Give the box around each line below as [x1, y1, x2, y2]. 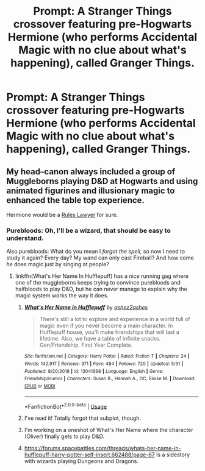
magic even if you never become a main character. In [39, 322, 173, 330]
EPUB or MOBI [24, 383, 56, 389]
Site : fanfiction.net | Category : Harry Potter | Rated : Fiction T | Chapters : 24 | [24, 353, 190, 359]
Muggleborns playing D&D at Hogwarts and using [6, 175, 198, 186]
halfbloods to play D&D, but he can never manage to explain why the [15, 285, 188, 293]
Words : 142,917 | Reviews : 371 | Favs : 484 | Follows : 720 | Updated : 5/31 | [24, 361, 184, 367]
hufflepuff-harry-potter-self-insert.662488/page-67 [24, 451, 155, 458]
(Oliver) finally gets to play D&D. [24, 433, 105, 440]
